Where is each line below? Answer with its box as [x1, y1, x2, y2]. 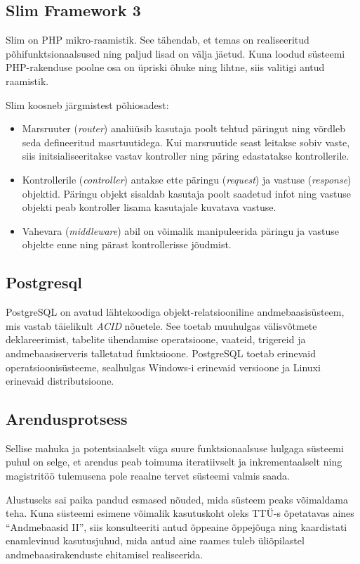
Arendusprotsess [6, 408, 128, 430]
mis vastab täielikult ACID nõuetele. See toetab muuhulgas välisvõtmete [6, 318, 317, 333]
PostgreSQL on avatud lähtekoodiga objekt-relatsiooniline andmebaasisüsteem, [6, 305, 345, 319]
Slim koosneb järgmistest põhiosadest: [6, 97, 169, 112]
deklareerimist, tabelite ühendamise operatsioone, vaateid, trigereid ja [6, 332, 306, 347]
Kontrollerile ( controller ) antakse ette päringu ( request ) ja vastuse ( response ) [22, 172, 352, 186]
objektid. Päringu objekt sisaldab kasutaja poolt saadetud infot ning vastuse [22, 186, 352, 200]
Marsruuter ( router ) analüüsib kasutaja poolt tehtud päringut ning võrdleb [22, 121, 345, 136]
